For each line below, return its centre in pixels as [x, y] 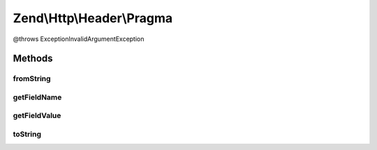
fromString [32, 78]
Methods [33, 59]
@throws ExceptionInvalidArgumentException [79, 39]
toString [27, 134]
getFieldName [37, 97]
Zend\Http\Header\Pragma [93, 18]
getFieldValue [37, 116]
